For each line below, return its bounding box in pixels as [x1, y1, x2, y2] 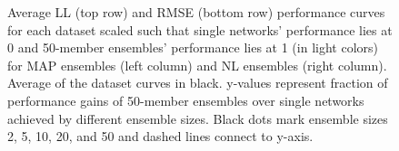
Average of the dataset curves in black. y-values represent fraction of [7, 73, 388, 92]
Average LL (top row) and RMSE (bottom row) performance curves [7, 3, 385, 21]
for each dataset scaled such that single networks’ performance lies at [7, 20, 393, 39]
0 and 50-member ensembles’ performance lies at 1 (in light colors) [7, 38, 378, 57]
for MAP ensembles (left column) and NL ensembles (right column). [7, 55, 387, 74]
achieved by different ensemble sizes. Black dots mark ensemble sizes [7, 109, 388, 127]
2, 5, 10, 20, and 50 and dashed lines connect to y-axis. [7, 127, 314, 146]
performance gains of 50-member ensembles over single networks [7, 90, 364, 109]
